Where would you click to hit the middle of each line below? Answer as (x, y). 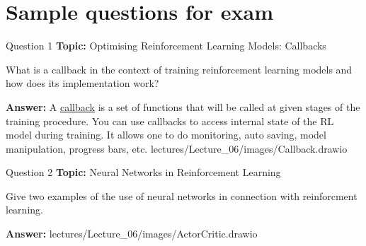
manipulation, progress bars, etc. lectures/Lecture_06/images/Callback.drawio (177, 148)
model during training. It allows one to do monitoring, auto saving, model (166, 135)
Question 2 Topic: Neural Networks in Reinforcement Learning (143, 172)
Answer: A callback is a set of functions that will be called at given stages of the (183, 106)
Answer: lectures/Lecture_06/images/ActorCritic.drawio (132, 234)
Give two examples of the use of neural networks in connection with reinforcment (182, 195)
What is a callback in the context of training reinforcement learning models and (179, 69)
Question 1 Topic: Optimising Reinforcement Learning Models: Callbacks (166, 46)
